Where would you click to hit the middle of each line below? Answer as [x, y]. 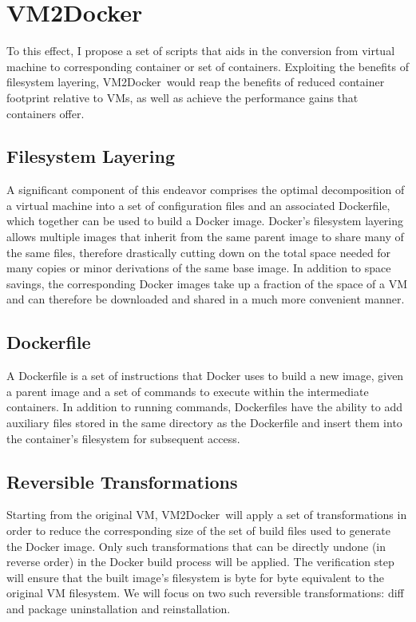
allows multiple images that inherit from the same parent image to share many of [205, 237]
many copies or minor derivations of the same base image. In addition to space [199, 268]
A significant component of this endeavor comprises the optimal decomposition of [206, 190]
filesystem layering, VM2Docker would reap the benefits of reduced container [196, 82]
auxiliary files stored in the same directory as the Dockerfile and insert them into [204, 423]
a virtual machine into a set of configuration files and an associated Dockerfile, [198, 205]
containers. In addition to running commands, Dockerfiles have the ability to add [205, 407]
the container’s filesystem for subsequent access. [123, 438]
